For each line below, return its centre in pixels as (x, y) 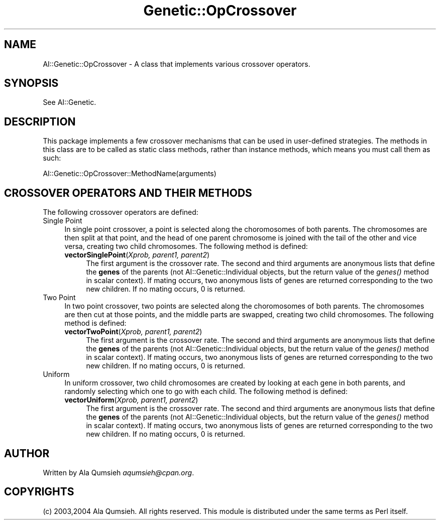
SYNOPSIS (31, 83)
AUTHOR (27, 453)
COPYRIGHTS (39, 492)
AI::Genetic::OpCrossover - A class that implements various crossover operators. (177, 64)
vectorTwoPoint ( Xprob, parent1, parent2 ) (133, 332)
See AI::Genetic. (70, 102)
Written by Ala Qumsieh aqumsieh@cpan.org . (119, 472)
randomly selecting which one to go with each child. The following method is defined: (206, 391)
